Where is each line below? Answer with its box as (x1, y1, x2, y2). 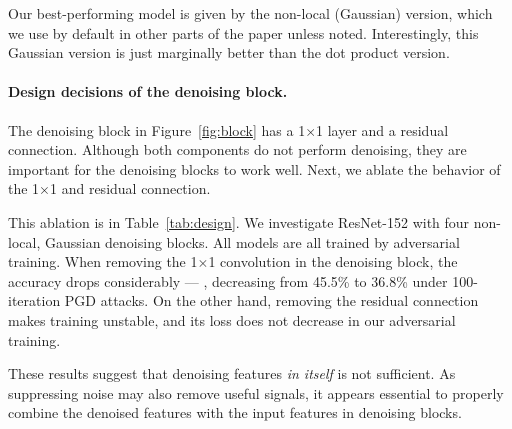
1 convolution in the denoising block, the (208, 251, 458, 272)
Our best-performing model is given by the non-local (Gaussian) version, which (8, 3, 493, 23)
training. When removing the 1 (8, 251, 198, 272)
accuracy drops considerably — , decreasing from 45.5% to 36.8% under (8, 270, 448, 291)
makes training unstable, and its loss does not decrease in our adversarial (8, 309, 456, 330)
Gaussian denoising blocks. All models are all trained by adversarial (44, 231, 460, 252)
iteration (8, 290, 61, 311)
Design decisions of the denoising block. (8, 81, 288, 102)
